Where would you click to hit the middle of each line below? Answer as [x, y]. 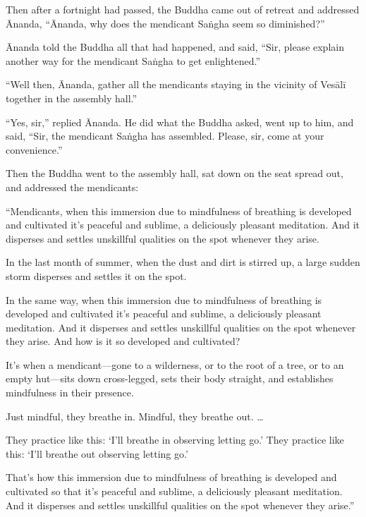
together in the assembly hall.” [72, 98]
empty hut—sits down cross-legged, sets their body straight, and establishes [170, 378]
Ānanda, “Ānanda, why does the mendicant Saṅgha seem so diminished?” [165, 23]
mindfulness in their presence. [70, 393]
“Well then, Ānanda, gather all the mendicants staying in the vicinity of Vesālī [176, 84]
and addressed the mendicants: [72, 187]
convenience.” [34, 149]
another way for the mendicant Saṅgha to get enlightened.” [133, 60]
